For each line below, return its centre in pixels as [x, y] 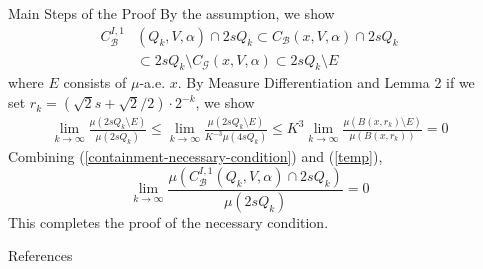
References [40, 255]
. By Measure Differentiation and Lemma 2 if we [326, 82]
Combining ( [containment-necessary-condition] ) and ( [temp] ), [195, 156]
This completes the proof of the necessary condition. [168, 221]
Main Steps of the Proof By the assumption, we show [171, 13]
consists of [95, 82]
